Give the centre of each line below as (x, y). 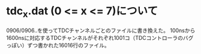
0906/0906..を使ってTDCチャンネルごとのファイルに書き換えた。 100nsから (101, 30)
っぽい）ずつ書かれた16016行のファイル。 (58, 45)
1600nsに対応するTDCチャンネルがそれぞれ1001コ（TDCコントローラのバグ (100, 37)
